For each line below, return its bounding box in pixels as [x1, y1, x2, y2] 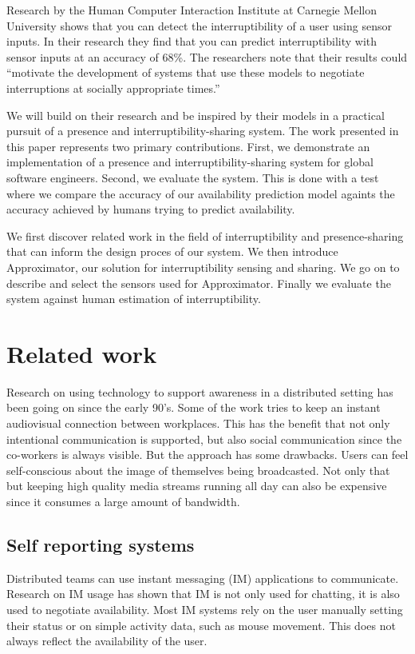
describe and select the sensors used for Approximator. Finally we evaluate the [6, 274, 391, 291]
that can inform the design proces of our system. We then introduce [6, 243, 338, 260]
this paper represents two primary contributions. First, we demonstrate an [6, 138, 370, 154]
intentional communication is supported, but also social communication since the [6, 430, 402, 447]
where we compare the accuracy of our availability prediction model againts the [6, 185, 395, 201]
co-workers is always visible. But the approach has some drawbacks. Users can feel [6, 446, 409, 463]
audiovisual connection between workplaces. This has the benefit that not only [6, 415, 390, 431]
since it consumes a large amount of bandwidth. [6, 492, 240, 509]
